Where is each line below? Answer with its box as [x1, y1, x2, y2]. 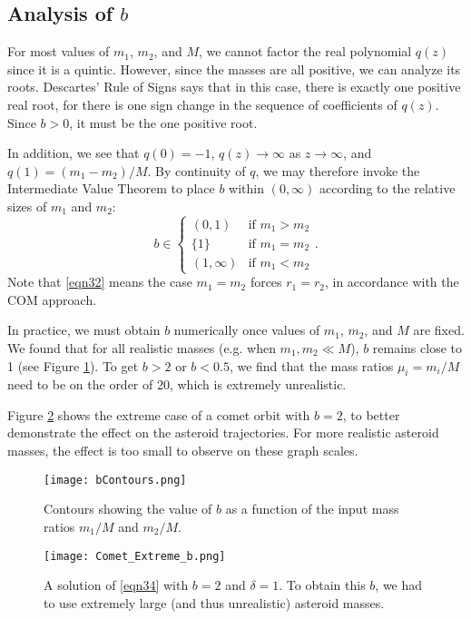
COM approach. [7, 290, 97, 309]
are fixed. [413, 320, 465, 339]
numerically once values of [173, 320, 320, 339]
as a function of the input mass [225, 499, 399, 518]
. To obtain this [279, 575, 366, 594]
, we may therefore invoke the [255, 161, 420, 180]
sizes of [7, 196, 47, 215]
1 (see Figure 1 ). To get [7, 356, 139, 375]
